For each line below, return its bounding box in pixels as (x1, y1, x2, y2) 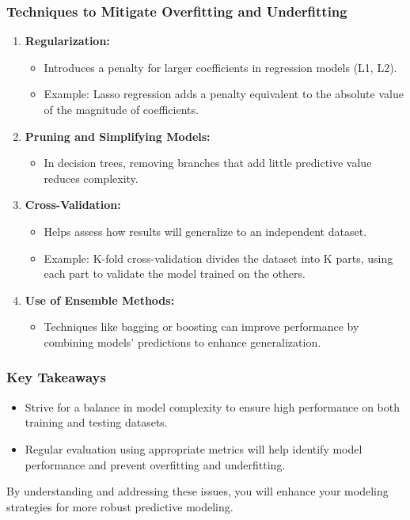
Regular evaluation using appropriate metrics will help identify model (25, 440, 363, 457)
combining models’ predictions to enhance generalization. (44, 333, 321, 350)
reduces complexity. (44, 169, 139, 186)
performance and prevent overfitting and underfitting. (25, 456, 286, 473)
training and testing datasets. (25, 414, 168, 431)
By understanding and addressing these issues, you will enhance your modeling (6, 483, 389, 499)
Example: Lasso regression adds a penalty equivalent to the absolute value (44, 85, 404, 102)
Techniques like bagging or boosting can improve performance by (44, 318, 359, 335)
